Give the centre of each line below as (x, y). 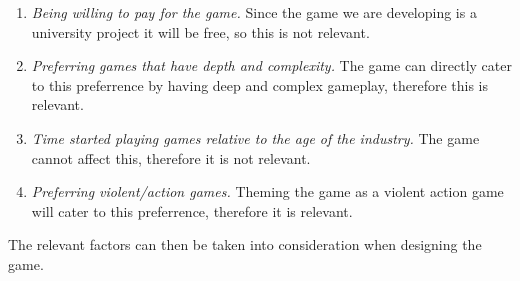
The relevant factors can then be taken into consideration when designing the (245, 244)
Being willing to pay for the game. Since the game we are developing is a (254, 12)
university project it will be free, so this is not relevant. (200, 31)
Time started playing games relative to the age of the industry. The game (255, 137)
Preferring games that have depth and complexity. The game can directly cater (271, 65)
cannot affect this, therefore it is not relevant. (171, 157)
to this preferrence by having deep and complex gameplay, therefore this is (259, 84)
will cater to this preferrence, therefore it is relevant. (192, 210)
